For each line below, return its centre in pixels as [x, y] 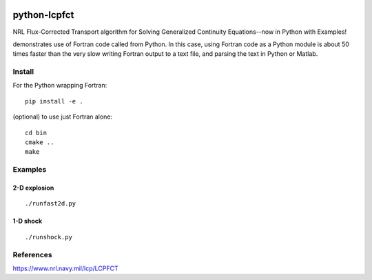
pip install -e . [54, 101]
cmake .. [40, 142]
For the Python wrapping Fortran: [60, 86]
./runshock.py [49, 237]
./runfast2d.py [51, 204]
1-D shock [28, 221]
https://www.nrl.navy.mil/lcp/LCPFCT [65, 268]
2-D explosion [33, 188]
